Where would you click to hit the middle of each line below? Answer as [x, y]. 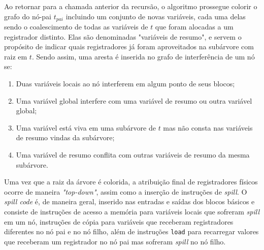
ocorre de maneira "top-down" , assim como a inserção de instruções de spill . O [126, 191]
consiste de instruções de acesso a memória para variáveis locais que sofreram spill [132, 211]
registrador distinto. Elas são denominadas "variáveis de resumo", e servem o [123, 36]
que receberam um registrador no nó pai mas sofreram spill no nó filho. [115, 241]
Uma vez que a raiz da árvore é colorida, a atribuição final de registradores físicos [131, 182]
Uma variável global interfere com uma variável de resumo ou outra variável [134, 100]
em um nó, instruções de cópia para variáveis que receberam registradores [119, 221]
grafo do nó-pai [28, 16]
